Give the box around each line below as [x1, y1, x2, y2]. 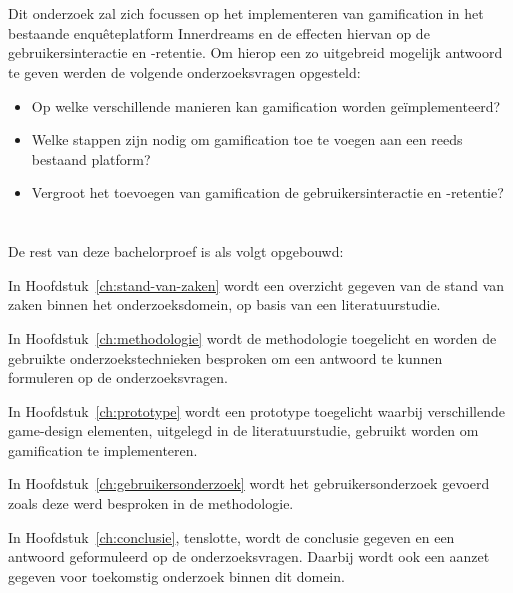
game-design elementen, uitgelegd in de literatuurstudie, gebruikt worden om [8, 420, 479, 441]
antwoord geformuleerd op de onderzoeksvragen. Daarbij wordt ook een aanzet [8, 546, 490, 567]
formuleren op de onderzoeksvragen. [8, 367, 228, 388]
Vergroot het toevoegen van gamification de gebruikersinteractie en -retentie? [31, 182, 504, 203]
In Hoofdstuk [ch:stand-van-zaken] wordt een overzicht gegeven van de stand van [8, 274, 505, 295]
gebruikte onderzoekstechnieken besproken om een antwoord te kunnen [8, 347, 443, 368]
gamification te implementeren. [8, 439, 198, 460]
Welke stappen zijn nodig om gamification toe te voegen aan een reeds [31, 129, 463, 150]
